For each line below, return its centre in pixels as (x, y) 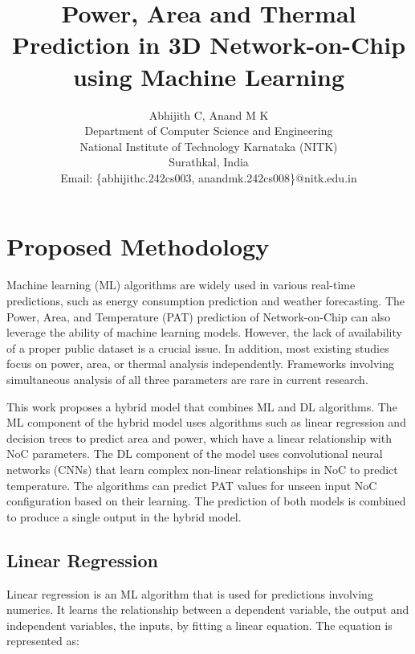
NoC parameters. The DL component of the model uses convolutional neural (195, 454)
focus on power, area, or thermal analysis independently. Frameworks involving (200, 364)
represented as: (43, 641)
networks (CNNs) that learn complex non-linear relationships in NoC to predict (202, 469)
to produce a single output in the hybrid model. (124, 516)
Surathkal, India (209, 162)
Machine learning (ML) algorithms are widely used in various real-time (181, 285)
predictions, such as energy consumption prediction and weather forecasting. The (206, 300)
